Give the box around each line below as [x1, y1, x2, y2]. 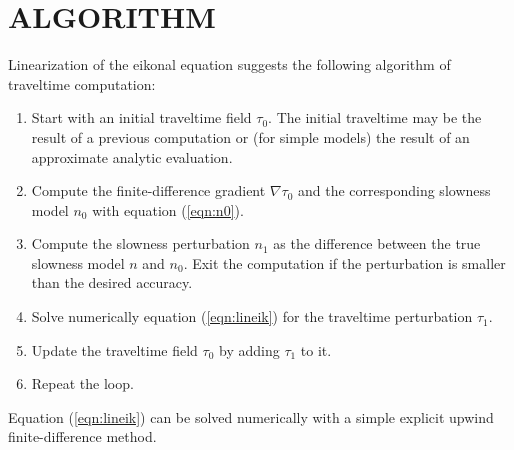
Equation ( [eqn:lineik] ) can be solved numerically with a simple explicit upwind [8, 406, 494, 427]
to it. [300, 339, 332, 360]
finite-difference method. [8, 426, 157, 447]
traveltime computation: [8, 73, 156, 94]
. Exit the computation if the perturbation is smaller [183, 252, 506, 273]
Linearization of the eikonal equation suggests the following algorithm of [8, 54, 451, 75]
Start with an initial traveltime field [31, 107, 252, 128]
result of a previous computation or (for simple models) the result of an [31, 126, 470, 147]
